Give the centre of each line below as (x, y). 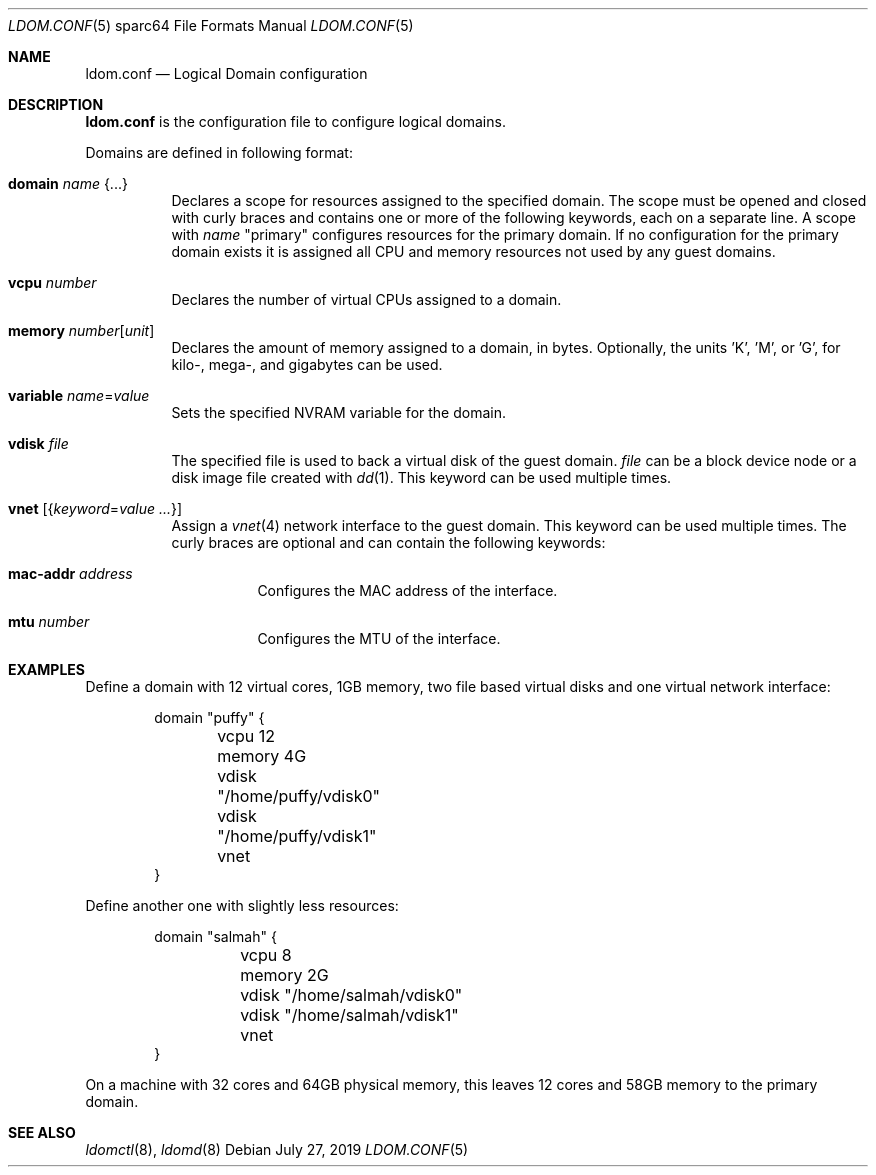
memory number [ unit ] (81, 330)
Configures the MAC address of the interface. (407, 590)
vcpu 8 (266, 955)
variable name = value (79, 395)
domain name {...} (68, 183)
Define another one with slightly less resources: (242, 905)
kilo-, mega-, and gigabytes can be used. (307, 364)
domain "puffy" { (209, 717)
